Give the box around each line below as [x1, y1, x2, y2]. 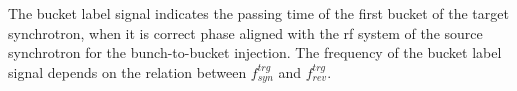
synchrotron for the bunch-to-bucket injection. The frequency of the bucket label [8, 42, 502, 63]
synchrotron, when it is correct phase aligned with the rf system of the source [8, 22, 483, 43]
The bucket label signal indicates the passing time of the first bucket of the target [8, 3, 509, 23]
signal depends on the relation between [8, 61, 247, 82]
